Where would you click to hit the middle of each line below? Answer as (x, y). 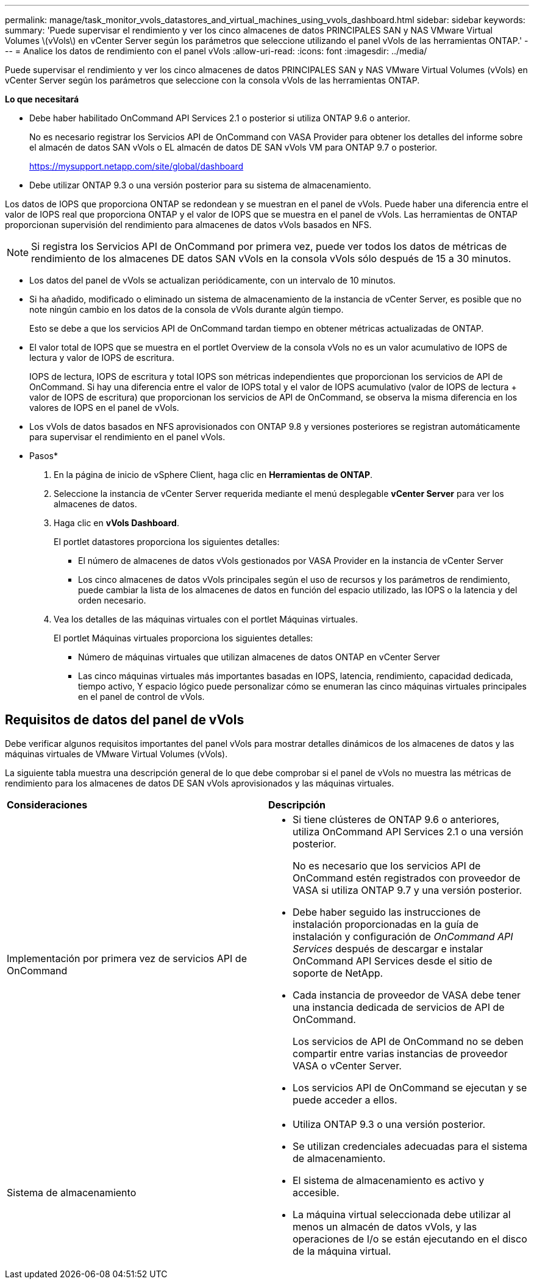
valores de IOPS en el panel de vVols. (104, 408)
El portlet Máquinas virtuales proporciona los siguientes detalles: (183, 638)
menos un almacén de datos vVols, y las (385, 1226)
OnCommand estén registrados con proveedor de (407, 878)
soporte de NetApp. (338, 973)
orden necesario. (112, 600)
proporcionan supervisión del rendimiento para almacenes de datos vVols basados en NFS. (188, 225)
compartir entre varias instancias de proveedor (400, 1053)
